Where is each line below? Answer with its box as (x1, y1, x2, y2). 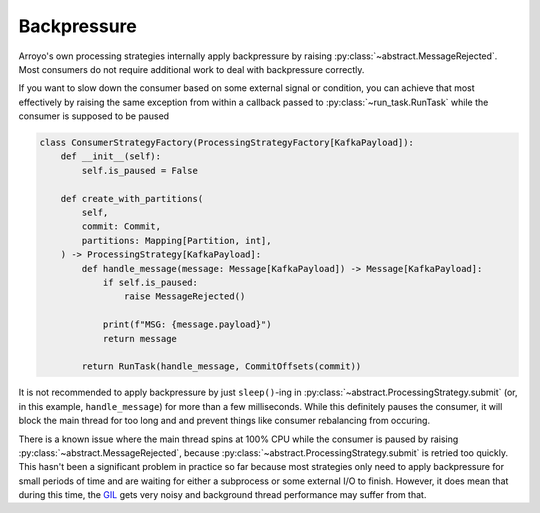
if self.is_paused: (102, 277, 199, 288)
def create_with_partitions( (60, 193, 204, 204)
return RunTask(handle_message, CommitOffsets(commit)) (81, 361, 362, 372)
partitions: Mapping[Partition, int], (81, 235, 272, 246)
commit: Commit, (81, 221, 162, 232)
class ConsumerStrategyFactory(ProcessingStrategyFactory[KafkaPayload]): (39, 137, 415, 149)
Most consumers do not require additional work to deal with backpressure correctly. (18, 63, 365, 75)
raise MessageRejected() (123, 291, 246, 302)
